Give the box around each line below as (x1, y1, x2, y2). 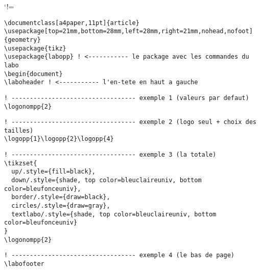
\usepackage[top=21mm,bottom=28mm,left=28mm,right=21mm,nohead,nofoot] (4, 28, 253, 35)
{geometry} (4, 36, 41, 43)
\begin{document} (4, 70, 63, 78)
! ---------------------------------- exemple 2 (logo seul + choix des (4, 118, 256, 126)
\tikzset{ (4, 159, 37, 167)
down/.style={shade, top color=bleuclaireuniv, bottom (11, 177, 202, 184)
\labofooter (4, 260, 44, 267)
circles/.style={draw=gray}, (11, 202, 110, 210)
